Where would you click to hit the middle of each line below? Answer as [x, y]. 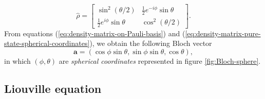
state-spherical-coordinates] [47, 43]
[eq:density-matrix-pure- [223, 33]
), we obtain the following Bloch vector [151, 43]
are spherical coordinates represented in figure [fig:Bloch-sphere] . [160, 61]
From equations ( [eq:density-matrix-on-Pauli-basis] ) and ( [95, 33]
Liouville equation [53, 89]
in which [17, 61]
